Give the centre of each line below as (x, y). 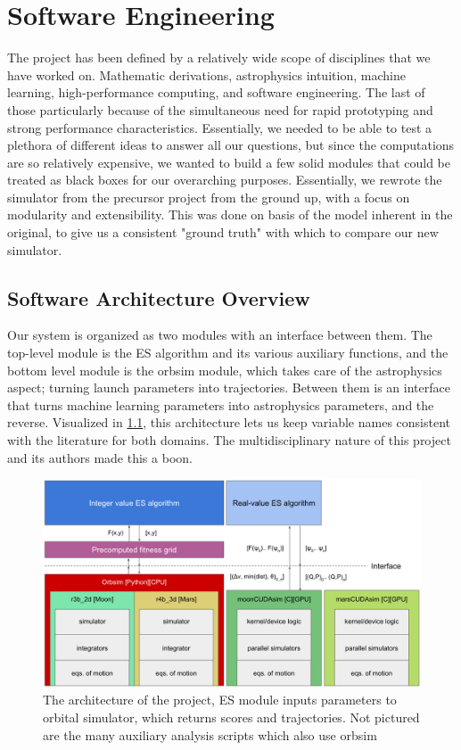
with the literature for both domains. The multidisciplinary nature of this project (229, 440)
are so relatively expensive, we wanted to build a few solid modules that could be (229, 162)
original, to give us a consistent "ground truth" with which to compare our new (223, 232)
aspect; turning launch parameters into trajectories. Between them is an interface (229, 387)
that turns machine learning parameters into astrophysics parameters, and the (221, 404)
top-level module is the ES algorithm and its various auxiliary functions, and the (228, 353)
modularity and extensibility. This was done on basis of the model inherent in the (230, 214)
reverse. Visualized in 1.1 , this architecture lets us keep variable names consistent (229, 422)
